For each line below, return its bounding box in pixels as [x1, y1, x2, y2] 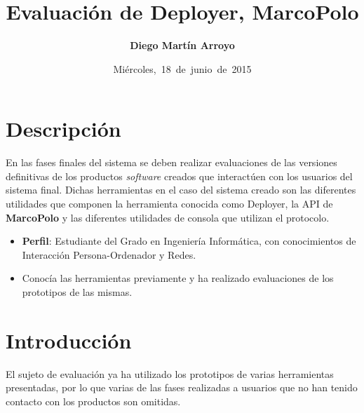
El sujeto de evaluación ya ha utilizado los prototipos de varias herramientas [6, 366, 334, 381]
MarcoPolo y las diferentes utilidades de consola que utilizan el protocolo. [6, 210, 330, 224]
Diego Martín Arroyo [130, 38, 235, 53]
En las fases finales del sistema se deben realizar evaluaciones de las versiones [6, 155, 337, 170]
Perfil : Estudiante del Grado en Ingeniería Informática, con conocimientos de [22, 233, 356, 248]
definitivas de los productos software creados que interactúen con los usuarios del [6, 168, 353, 183]
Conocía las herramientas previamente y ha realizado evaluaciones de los [22, 271, 334, 285]
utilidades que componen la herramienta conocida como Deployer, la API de [6, 196, 333, 211]
